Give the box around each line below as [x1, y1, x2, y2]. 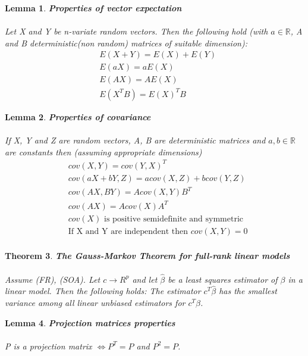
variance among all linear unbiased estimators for [5, 296, 186, 308]
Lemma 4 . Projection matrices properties [5, 316, 175, 329]
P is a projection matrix [5, 339, 92, 352]
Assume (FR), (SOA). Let [5, 273, 100, 285]
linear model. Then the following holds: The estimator [5, 285, 201, 297]
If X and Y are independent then [68, 227, 188, 236]
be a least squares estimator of [168, 273, 278, 285]
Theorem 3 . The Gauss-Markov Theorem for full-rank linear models [5, 249, 290, 262]
